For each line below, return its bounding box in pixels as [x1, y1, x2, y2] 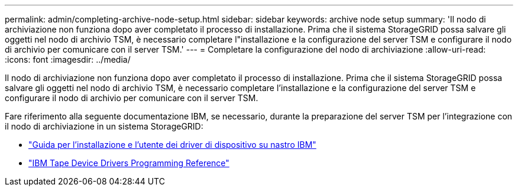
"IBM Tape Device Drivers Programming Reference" [28, 158, 229, 168]
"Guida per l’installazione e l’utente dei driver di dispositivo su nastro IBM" [28, 140, 316, 150]
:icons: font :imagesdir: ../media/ [5, 54, 131, 64]
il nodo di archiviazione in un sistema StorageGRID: [5, 121, 203, 131]
